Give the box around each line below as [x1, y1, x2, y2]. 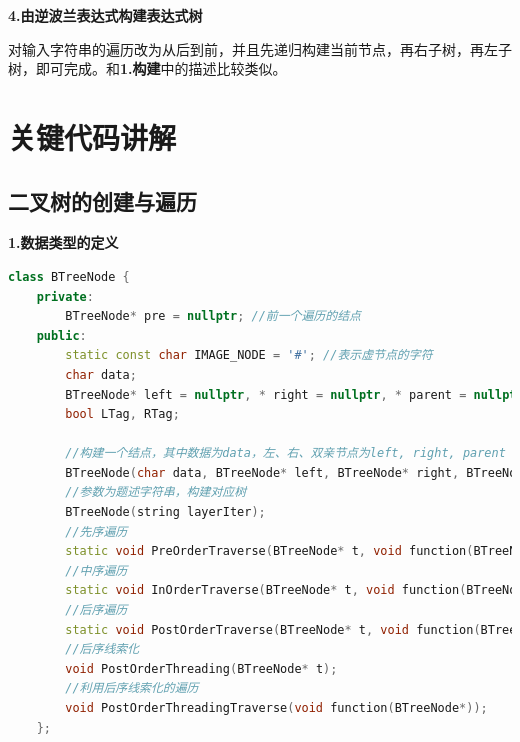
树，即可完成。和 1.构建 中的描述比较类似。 [8, 58, 287, 79]
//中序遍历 [65, 563, 128, 578]
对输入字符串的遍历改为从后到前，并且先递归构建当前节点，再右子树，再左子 [8, 38, 512, 59]
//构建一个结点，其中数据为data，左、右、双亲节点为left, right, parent [65, 446, 506, 461]
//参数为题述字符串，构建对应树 [65, 485, 247, 500]
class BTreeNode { [8, 269, 130, 284]
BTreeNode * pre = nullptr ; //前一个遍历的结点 [65, 309, 361, 324]
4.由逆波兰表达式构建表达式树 [8, 5, 203, 25]
